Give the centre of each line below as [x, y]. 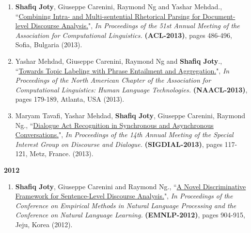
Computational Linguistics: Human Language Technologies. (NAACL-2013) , [131, 89]
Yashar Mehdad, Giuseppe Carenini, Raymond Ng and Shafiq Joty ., [119, 61]
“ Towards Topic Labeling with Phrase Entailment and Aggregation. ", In [122, 70]
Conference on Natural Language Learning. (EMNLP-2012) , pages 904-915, [130, 215]
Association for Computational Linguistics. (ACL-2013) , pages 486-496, [124, 35]
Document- [219, 16]
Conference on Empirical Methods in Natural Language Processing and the [126, 205]
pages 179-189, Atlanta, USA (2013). [70, 99]
